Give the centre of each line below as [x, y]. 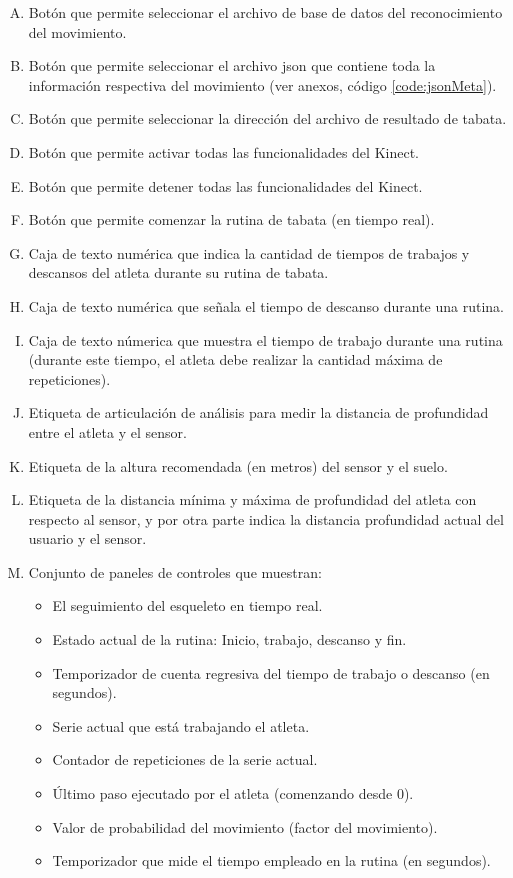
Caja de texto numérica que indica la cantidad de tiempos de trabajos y [249, 252]
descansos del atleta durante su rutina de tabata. [178, 272]
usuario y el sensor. [87, 538]
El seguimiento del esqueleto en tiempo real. [187, 605]
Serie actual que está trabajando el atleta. [181, 725]
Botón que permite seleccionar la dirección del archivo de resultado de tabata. [267, 118]
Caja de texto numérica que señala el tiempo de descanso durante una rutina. [266, 305]
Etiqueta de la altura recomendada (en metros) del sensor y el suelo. [238, 465]
